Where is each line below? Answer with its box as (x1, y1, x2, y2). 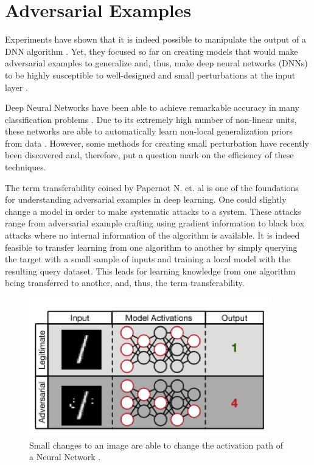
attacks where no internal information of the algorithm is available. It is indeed (5, 229, 300, 242)
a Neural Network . (29, 450, 101, 463)
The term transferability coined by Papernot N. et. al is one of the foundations (5, 181, 299, 194)
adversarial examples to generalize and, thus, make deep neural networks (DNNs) (5, 57, 308, 69)
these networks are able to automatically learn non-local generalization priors (5, 125, 293, 138)
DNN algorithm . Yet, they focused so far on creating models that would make (5, 44, 298, 57)
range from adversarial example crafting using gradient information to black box (5, 217, 305, 229)
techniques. (5, 161, 46, 173)
